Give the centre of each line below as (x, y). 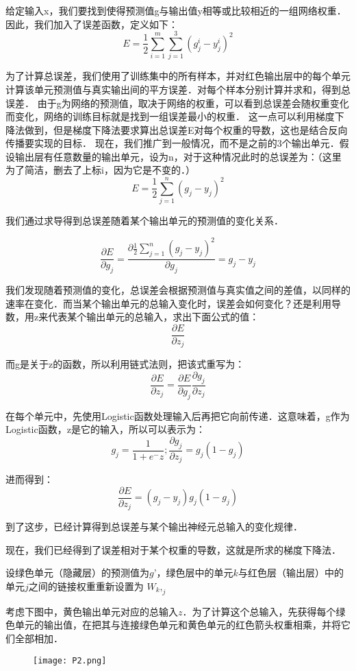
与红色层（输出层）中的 (291, 573)
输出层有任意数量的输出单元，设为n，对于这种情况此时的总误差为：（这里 (178, 156)
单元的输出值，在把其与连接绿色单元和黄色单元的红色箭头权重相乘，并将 (178, 625)
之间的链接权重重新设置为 (86, 586)
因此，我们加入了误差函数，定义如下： (92, 24)
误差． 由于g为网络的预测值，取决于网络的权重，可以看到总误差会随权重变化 (177, 103)
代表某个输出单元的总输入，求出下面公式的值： (154, 317)
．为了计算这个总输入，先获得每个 (259, 611)
